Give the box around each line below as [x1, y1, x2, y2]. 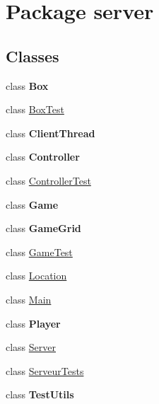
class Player [6, 316, 61, 330]
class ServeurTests [6, 363, 84, 378]
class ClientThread [6, 125, 95, 140]
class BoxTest [6, 102, 64, 117]
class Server [6, 340, 57, 354]
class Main [6, 292, 52, 306]
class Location [6, 268, 67, 283]
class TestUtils [6, 387, 74, 402]
